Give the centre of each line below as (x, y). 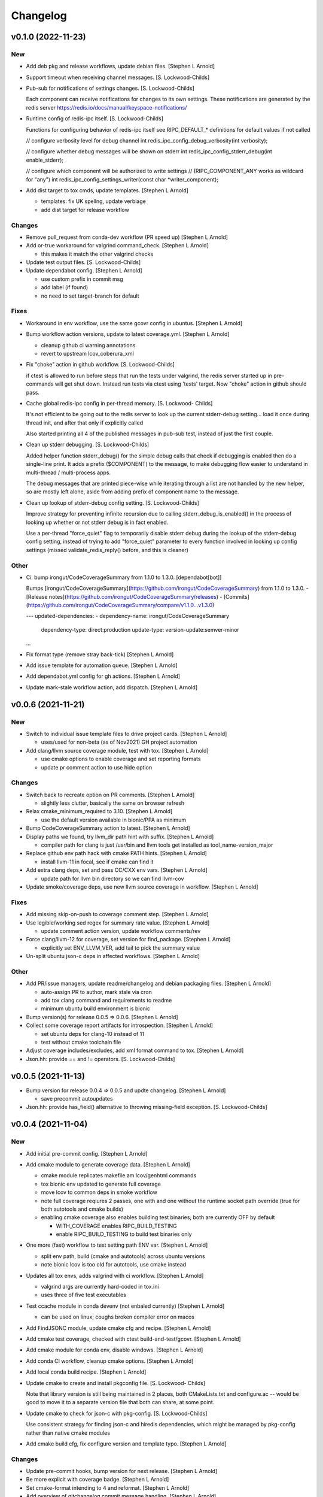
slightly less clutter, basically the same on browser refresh (113, 803)
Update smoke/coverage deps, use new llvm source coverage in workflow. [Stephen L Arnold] (142, 887)
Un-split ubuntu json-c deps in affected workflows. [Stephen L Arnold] (113, 956)
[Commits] (236, 596)
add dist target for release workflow (85, 210)
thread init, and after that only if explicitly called (85, 423)
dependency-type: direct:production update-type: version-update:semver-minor (140, 629)
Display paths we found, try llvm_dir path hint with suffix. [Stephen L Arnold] (120, 837)
